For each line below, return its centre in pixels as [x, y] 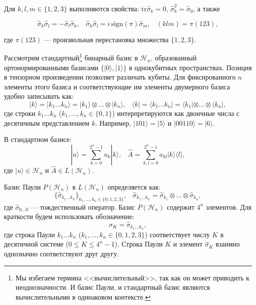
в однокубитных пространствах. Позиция [190, 67]
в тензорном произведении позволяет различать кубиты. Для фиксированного [120, 77]
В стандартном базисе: [38, 139]
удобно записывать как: [39, 96]
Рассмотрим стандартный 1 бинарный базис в [71, 57]
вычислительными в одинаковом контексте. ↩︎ [83, 296]
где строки [20, 113]
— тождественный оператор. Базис [83, 207]
